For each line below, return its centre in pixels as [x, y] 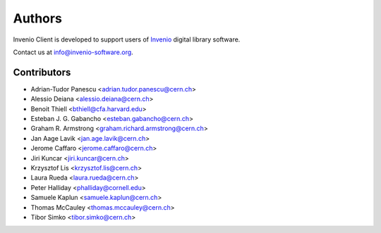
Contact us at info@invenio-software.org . [73, 52]
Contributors [42, 72]
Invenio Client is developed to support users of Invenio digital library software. [127, 39]
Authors [38, 18]
